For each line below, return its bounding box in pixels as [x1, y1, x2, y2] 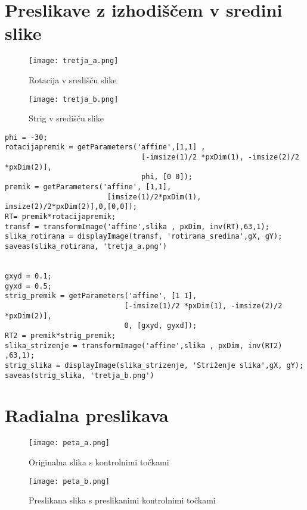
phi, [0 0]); [141, 173, 193, 182]
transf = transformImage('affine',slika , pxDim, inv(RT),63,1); [5, 222, 269, 231]
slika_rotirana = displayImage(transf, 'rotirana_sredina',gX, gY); [5, 232, 283, 241]
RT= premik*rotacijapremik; [5, 212, 116, 221]
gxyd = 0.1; [5, 272, 52, 280]
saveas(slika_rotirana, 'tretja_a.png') [5, 242, 168, 251]
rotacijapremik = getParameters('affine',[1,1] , [5, 143, 206, 152]
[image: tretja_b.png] [29, 95, 119, 104]
